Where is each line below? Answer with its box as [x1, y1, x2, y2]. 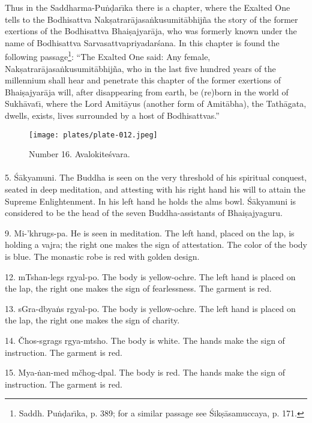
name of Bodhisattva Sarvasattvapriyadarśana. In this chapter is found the [5, 36, 280, 49]
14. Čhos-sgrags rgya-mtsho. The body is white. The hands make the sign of [5, 334, 285, 346]
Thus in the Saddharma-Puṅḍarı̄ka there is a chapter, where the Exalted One [5, 1, 290, 13]
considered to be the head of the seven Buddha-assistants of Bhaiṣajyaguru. [5, 206, 283, 219]
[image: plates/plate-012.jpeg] [29, 130, 158, 139]
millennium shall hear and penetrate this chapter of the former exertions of [5, 74, 281, 86]
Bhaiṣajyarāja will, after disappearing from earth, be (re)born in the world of [5, 85, 289, 98]
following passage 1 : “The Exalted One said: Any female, [5, 49, 211, 63]
